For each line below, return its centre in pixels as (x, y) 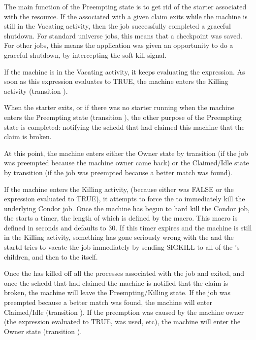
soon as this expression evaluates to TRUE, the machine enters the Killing (116, 81)
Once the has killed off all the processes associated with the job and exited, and (124, 273)
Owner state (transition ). (43, 331)
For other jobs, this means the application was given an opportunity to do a (119, 45)
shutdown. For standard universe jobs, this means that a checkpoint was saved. (123, 35)
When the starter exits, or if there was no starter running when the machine (119, 107)
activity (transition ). (36, 91)
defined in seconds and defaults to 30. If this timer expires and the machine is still (128, 227)
